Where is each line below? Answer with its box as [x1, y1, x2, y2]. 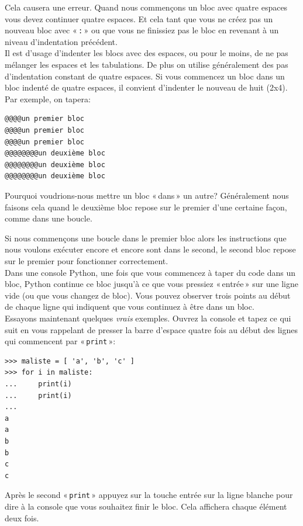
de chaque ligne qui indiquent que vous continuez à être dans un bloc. [5, 300, 254, 313]
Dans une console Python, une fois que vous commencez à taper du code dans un [5, 266, 296, 278]
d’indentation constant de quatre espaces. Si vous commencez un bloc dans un [5, 70, 285, 82]
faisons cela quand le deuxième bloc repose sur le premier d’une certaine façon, [5, 200, 287, 213]
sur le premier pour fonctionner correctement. [5, 254, 168, 267]
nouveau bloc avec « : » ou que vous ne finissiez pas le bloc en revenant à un [5, 24, 279, 36]
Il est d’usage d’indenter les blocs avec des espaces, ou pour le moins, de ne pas [5, 47, 288, 59]
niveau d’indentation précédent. [5, 35, 118, 47]
